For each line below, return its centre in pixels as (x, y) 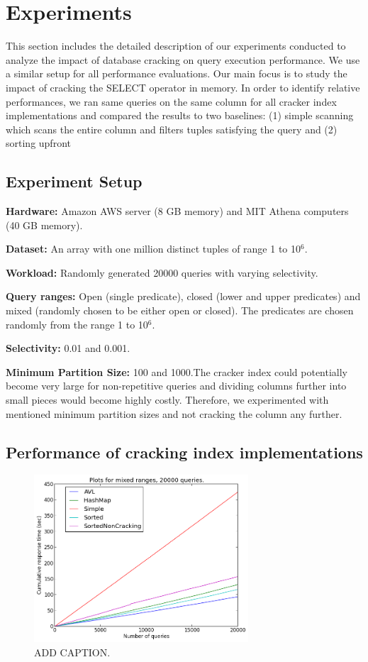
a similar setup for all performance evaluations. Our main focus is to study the (177, 73)
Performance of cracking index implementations (184, 452)
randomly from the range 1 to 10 (77, 324)
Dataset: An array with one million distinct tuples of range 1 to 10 (153, 249)
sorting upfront (38, 143)
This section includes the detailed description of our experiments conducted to (176, 46)
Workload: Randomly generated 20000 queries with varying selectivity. (162, 272)
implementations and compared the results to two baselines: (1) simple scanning (180, 115)
